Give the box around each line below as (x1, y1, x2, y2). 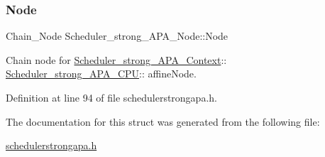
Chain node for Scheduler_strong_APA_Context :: (6, 52, 227, 67)
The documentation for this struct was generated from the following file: (6, 114, 320, 129)
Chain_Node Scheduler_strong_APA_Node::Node (6, 28, 228, 43)
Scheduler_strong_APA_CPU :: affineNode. (6, 66, 197, 81)
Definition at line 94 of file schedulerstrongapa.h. (6, 90, 217, 104)
